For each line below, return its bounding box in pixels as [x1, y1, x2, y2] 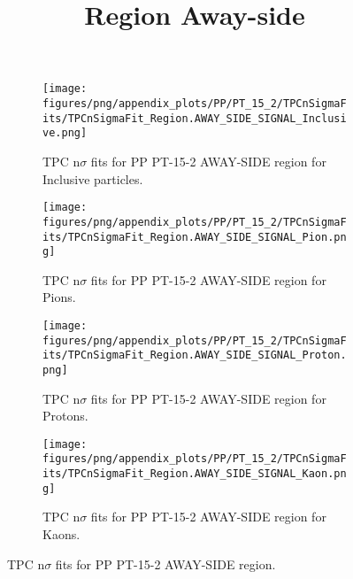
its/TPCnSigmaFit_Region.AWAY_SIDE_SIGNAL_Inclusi [42, 112, 347, 125]
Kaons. [42, 525, 81, 544]
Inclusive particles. [42, 169, 143, 188]
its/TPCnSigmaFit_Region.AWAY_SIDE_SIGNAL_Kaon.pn [42, 467, 347, 481]
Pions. [42, 288, 76, 306]
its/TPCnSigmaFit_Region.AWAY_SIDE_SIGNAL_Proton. [42, 349, 347, 362]
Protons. [42, 406, 88, 425]
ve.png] [42, 127, 88, 140]
